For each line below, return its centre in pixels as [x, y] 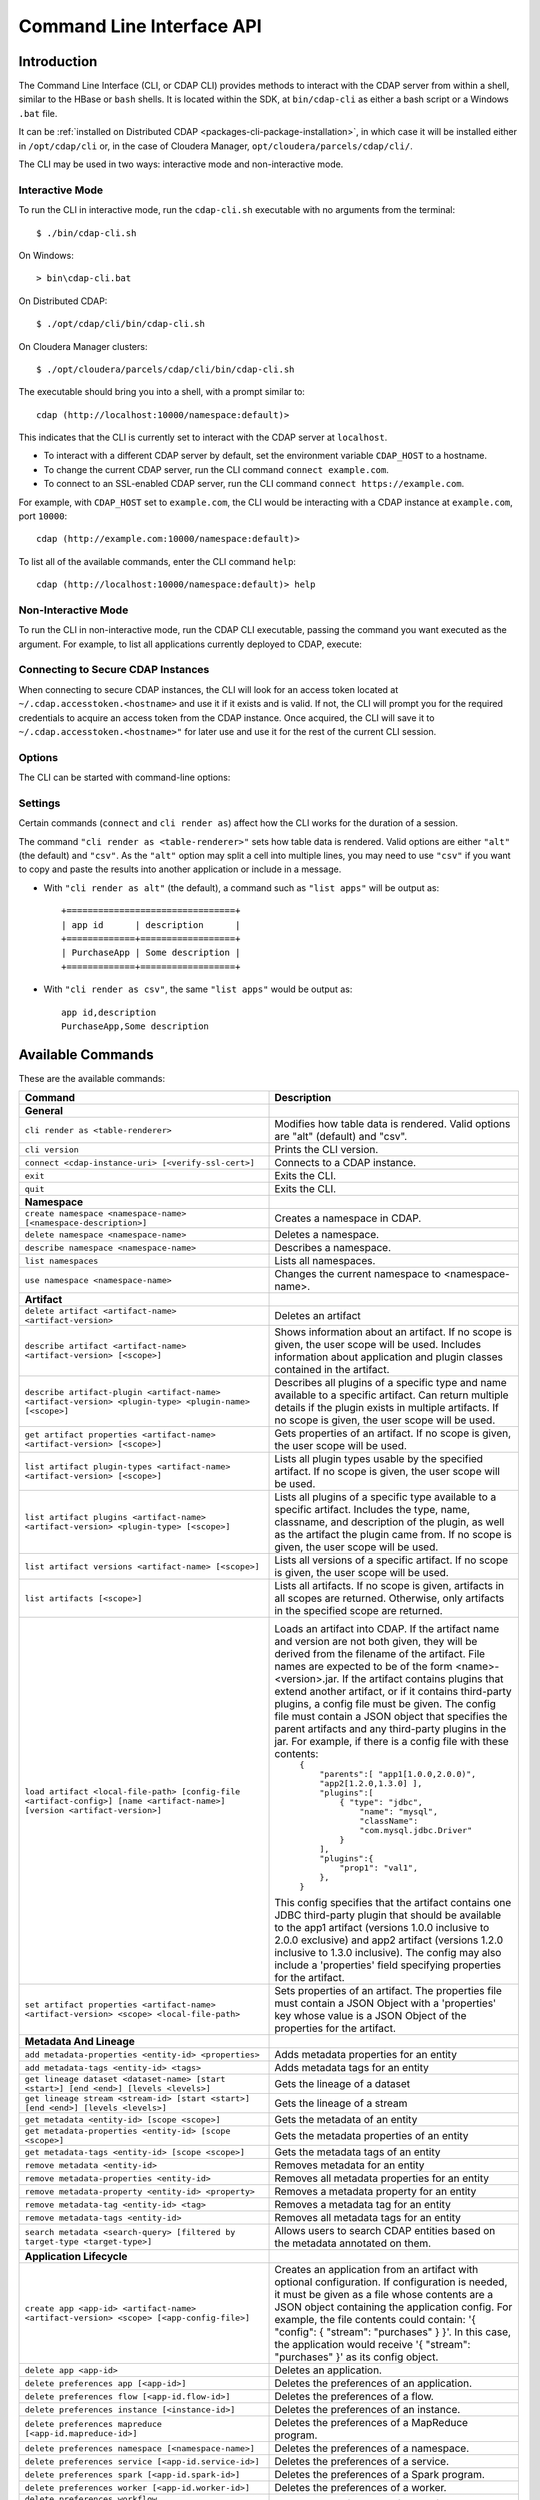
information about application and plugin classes [389, 1357]
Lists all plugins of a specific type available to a [385, 1497]
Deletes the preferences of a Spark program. [379, 2475]
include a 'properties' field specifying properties [388, 1965]
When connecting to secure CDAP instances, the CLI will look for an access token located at [208, 689]
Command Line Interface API [140, 26]
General [44, 1111]
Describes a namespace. [333, 1248]
